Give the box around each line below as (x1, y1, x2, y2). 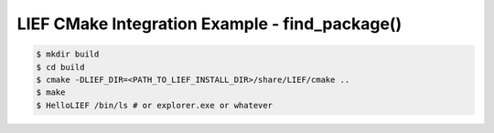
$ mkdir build (36, 49, 100, 59)
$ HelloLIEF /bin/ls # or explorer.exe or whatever (36, 100, 274, 110)
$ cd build (36, 62, 85, 72)
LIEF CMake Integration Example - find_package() (16, 14, 403, 34)
